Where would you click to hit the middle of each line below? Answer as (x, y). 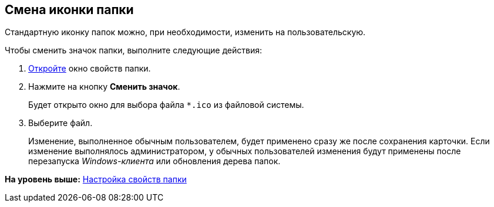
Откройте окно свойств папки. (90, 69)
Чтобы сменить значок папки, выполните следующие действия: (134, 50)
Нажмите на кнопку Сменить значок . (104, 87)
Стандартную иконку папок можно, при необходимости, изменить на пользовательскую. (185, 32)
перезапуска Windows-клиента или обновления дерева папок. (154, 161)
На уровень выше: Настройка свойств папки (96, 179)
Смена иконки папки (69, 10)
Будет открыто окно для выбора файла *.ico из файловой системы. (166, 105)
